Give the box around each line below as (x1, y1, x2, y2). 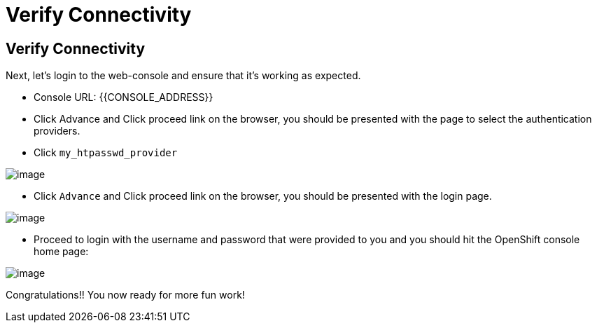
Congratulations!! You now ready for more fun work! (6, 289, 245, 301)
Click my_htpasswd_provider (34, 146, 178, 159)
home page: (34, 245, 89, 258)
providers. (34, 125, 80, 137)
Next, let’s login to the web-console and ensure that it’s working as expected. (6, 69, 361, 82)
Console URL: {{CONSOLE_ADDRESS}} (34, 91, 213, 104)
